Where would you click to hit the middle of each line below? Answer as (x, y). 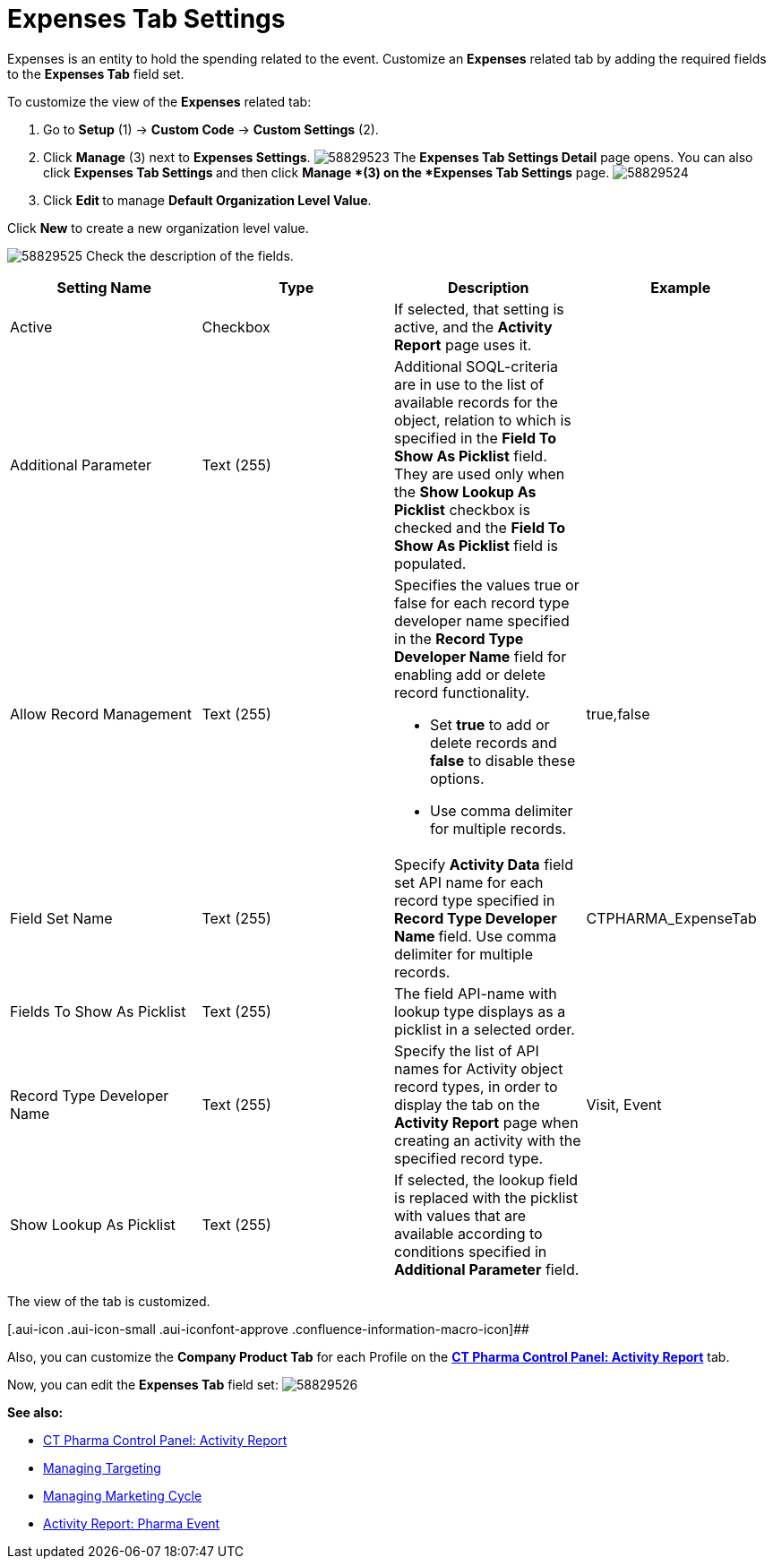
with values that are (460, 1215)
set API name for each (469, 882)
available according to (468, 1233)
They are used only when (480, 473)
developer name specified (482, 620)
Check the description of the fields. (189, 255)
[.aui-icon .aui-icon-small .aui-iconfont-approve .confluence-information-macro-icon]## (268, 1329)
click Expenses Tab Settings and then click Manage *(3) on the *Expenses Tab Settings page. (326, 172)
